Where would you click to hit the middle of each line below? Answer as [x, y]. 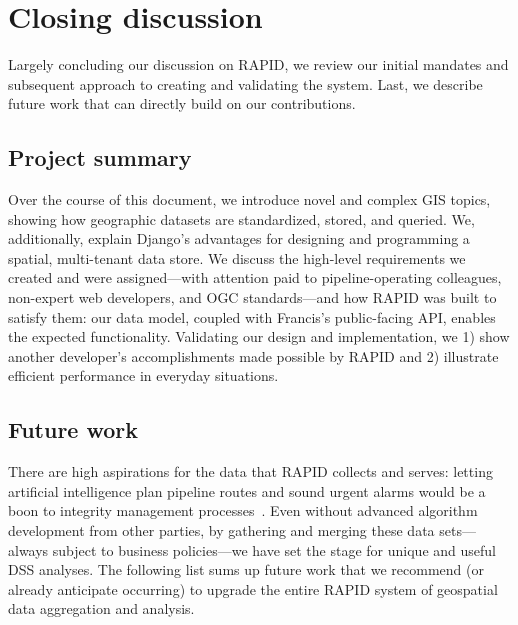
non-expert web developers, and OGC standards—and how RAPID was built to [252, 297]
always [28, 549]
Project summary [100, 157]
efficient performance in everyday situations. [143, 375]
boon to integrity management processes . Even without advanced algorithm [243, 510]
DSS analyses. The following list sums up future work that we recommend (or [246, 569]
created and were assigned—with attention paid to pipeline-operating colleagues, [255, 277]
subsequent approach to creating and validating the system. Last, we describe [245, 83]
